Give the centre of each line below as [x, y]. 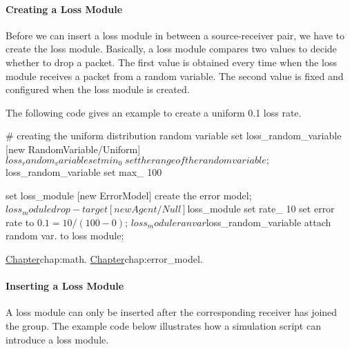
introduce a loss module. [57, 339]
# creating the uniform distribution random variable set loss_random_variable [174, 136]
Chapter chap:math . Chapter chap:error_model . [104, 258]
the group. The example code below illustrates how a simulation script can [163, 325]
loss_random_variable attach [269, 222]
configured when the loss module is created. [98, 89]
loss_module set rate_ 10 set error [261, 209]
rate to [20, 222]
